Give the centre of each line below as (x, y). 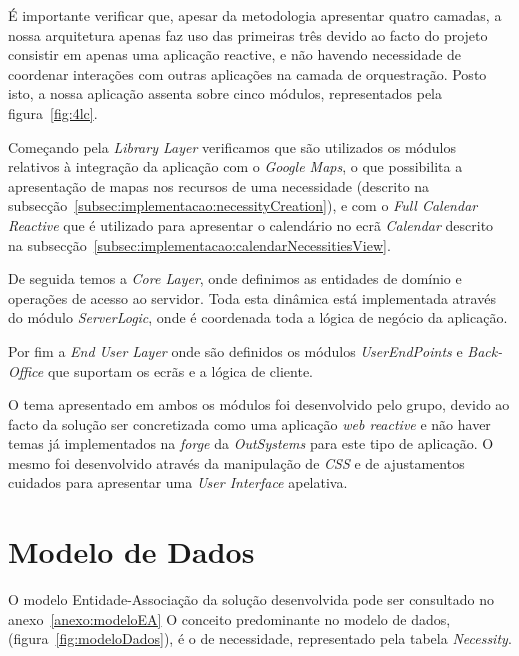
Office (26, 370)
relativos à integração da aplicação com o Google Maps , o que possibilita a (235, 166)
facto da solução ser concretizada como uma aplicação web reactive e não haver (249, 423)
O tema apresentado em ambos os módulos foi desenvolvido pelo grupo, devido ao (259, 404)
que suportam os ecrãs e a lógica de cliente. (180, 370)
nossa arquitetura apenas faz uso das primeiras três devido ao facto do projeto (248, 34)
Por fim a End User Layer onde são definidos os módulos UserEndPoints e (235, 350)
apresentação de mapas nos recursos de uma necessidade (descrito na (219, 185)
